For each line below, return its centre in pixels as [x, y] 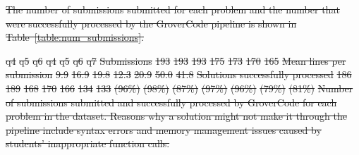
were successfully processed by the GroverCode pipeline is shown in [151, 23]
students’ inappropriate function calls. [88, 143]
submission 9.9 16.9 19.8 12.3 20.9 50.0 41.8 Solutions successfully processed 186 [179, 74]
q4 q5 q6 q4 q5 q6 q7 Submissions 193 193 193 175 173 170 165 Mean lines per [176, 60]
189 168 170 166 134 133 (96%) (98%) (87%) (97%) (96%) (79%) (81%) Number [179, 88]
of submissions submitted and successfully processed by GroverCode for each [171, 102]
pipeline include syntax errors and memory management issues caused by [164, 129]
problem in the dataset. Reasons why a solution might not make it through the [176, 116]
